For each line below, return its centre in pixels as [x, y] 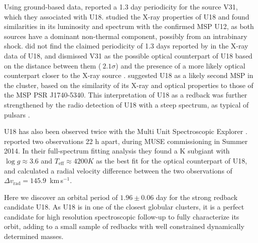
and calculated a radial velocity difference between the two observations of [118, 170]
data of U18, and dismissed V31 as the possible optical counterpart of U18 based [128, 55]
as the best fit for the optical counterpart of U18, [172, 160]
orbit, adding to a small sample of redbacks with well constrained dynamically [124, 226]
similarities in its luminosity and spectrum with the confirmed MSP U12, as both [129, 26]
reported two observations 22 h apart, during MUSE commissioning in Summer [126, 141]
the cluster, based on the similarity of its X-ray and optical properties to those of [129, 85]
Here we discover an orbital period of [61, 197]
